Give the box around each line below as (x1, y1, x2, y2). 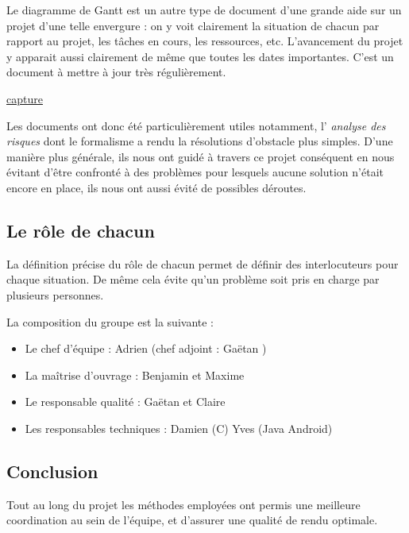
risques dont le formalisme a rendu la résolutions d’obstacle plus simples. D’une (6, 133, 393, 149)
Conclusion (6, 458, 98, 483)
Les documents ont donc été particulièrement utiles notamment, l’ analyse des (6, 117, 386, 133)
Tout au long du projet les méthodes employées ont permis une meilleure (6, 496, 361, 512)
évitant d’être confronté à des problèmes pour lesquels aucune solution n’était (6, 164, 384, 180)
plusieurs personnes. (6, 286, 104, 303)
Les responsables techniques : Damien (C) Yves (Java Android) (25, 419, 333, 436)
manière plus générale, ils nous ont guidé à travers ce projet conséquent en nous (6, 148, 395, 164)
